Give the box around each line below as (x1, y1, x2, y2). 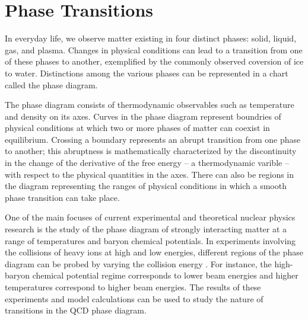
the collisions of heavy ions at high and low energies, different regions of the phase (5, 246, 304, 258)
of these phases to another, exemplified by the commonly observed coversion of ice (5, 55, 304, 68)
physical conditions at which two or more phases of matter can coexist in (5, 121, 270, 134)
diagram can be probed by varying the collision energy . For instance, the (5, 257, 272, 270)
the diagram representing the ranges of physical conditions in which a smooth (5, 180, 287, 192)
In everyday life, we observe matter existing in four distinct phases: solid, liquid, (5, 32, 297, 44)
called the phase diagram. (5, 78, 98, 91)
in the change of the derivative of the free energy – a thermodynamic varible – (5, 156, 289, 169)
